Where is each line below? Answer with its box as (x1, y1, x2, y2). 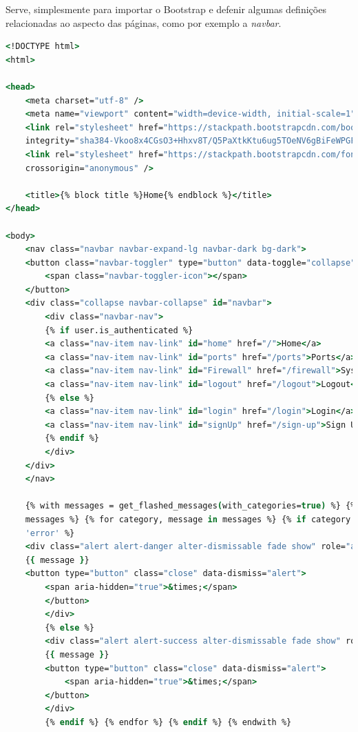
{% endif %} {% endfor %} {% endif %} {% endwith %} (45, 717, 292, 727)
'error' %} (25, 528, 75, 538)
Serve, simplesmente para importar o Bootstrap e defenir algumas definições (6, 2, 326, 16)
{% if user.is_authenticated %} (45, 325, 193, 335)
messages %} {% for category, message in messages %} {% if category (25, 514, 351, 524)
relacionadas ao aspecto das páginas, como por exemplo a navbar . (6, 15, 282, 30)
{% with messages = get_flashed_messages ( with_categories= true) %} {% (25, 501, 356, 511)
